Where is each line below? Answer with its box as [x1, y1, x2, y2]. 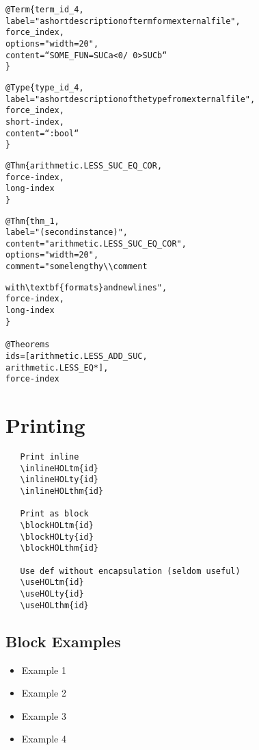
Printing [5, 411, 85, 439]
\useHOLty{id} [20, 589, 84, 599]
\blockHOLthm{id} [20, 543, 99, 553]
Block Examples [5, 630, 121, 651]
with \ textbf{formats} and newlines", [5, 282, 167, 292]
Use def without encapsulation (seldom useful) [20, 566, 241, 576]
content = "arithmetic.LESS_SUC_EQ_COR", [5, 238, 187, 249]
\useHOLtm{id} [20, 577, 84, 588]
